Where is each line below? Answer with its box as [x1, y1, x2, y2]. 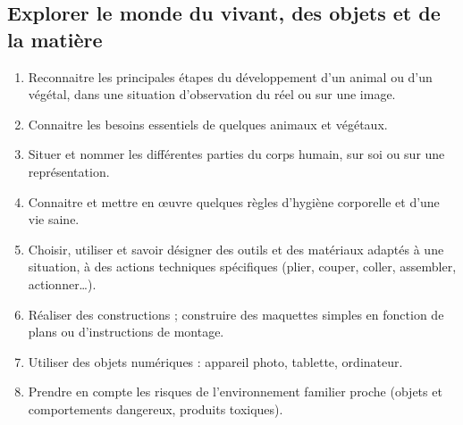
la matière [7, 25, 103, 53]
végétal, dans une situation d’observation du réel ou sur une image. [28, 85, 396, 104]
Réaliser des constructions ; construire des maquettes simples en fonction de [28, 304, 444, 323]
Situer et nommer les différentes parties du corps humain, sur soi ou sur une [28, 145, 445, 163]
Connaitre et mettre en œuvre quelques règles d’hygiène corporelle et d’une [28, 192, 440, 211]
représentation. [28, 162, 110, 180]
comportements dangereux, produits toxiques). [28, 399, 283, 418]
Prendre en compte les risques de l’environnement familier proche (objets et [28, 382, 442, 401]
